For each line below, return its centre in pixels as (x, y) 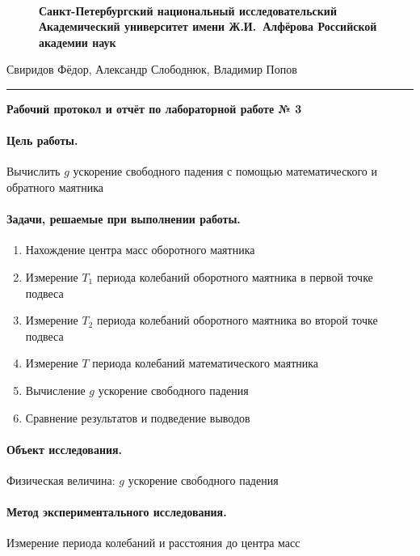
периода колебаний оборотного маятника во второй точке (237, 320)
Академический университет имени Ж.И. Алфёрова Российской (208, 26)
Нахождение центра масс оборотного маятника (140, 250)
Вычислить (34, 171)
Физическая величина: (61, 480)
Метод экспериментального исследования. (117, 512)
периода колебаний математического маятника (206, 363)
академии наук (78, 42)
